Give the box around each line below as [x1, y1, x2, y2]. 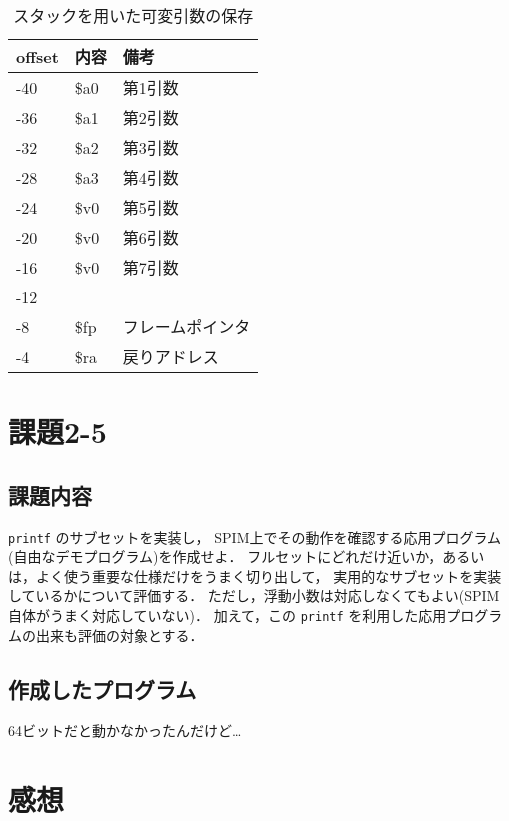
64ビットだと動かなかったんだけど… [8, 720, 242, 741]
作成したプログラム [8, 673, 197, 704]
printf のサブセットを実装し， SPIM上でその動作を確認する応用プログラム [8, 526, 502, 547]
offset [16, 44, 59, 68]
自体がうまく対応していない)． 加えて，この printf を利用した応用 [8, 605, 447, 626]
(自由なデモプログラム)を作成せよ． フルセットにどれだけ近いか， [8, 546, 443, 567]
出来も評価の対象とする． [35, 624, 204, 645]
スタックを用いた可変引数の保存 [13, 4, 254, 27]
